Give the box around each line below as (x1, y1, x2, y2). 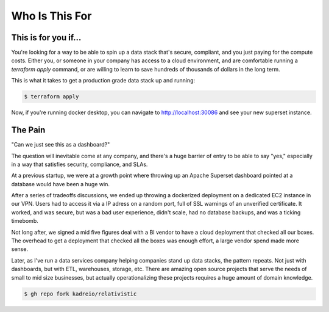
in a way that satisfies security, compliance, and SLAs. (11, 161, 148, 168)
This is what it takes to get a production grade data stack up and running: (11, 77, 196, 84)
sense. (11, 245, 29, 253)
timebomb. (11, 217, 39, 225)
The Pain (11, 125, 46, 136)
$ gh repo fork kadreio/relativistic (24, 290, 137, 297)
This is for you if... (11, 32, 82, 43)
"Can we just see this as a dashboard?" (11, 141, 110, 148)
